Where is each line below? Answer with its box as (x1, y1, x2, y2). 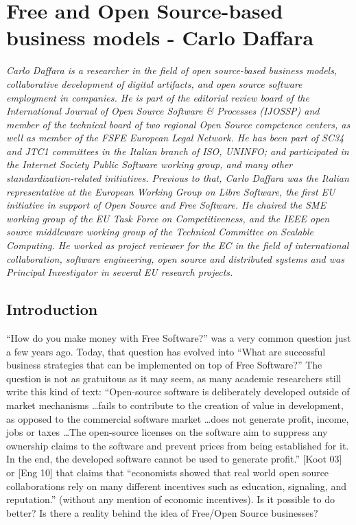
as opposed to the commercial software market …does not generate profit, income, (6, 411, 349, 425)
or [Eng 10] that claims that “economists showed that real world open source (6, 465, 329, 479)
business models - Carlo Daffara (6, 23, 314, 51)
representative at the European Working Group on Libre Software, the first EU (6, 184, 335, 198)
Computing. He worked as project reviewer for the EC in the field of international (6, 238, 349, 253)
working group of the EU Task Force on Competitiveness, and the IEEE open (6, 211, 330, 225)
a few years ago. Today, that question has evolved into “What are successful (6, 344, 326, 358)
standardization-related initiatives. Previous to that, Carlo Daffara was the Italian (6, 171, 349, 185)
